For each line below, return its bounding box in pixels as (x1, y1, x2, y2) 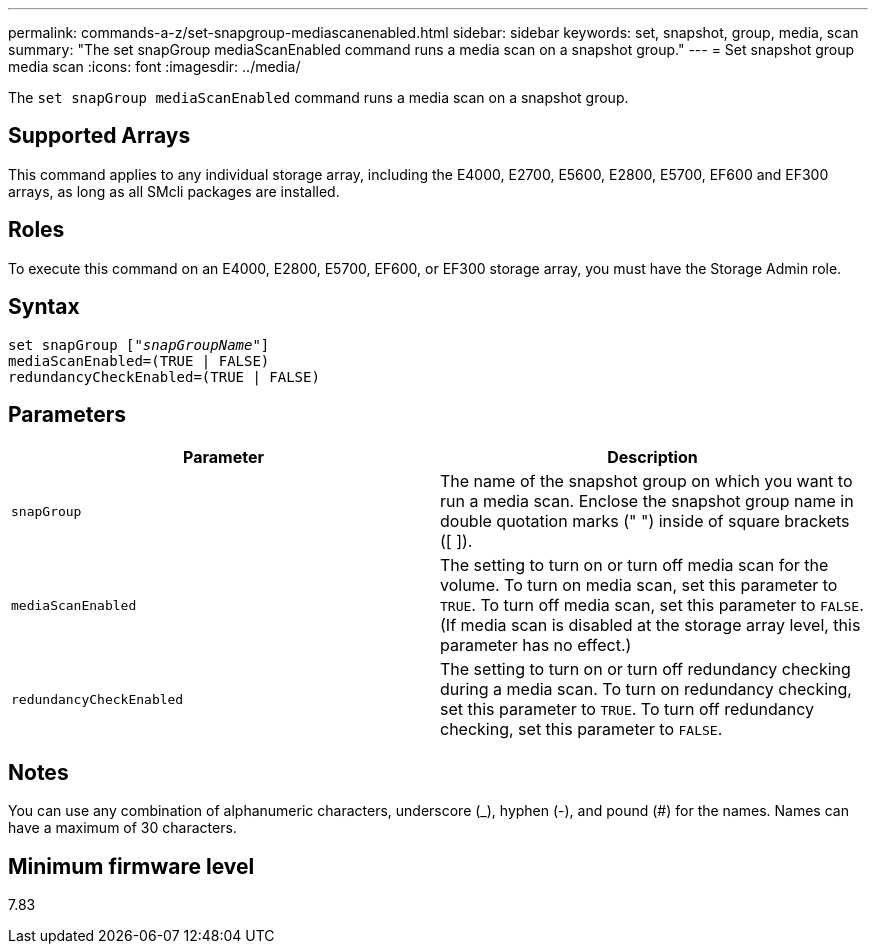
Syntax (8, 294, 80, 320)
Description (607, 447, 698, 468)
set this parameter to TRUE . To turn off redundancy (440, 699, 815, 720)
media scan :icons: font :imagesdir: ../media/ (8, 58, 301, 75)
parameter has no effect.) (440, 635, 632, 656)
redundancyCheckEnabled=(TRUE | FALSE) (8, 368, 320, 385)
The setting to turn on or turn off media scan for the (440, 555, 829, 576)
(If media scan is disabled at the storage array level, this (440, 615, 861, 636)
